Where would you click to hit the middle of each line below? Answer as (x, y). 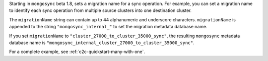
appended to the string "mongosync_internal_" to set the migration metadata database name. (108, 27)
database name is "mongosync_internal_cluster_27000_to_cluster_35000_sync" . (102, 43)
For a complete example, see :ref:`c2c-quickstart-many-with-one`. (77, 52)
